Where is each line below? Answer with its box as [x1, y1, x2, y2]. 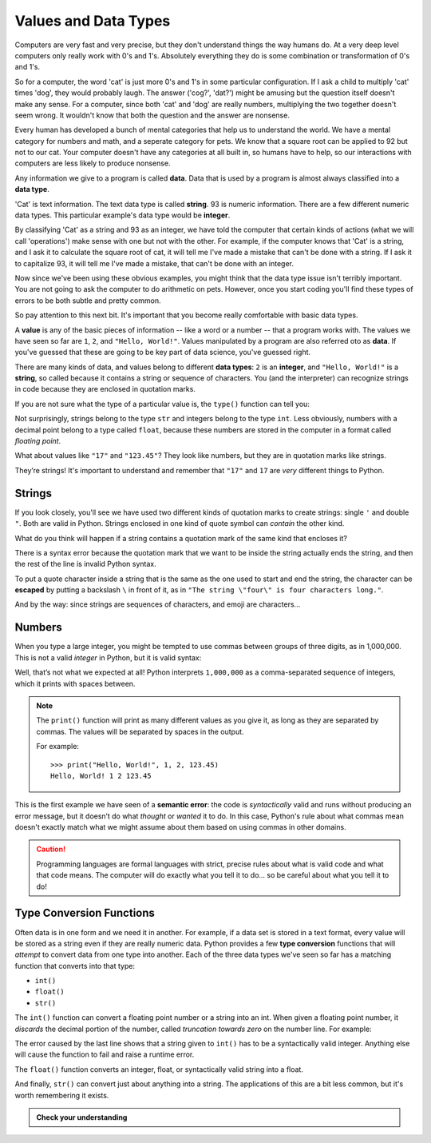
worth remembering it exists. [14, 1090, 109, 1100]
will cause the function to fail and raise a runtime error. [14, 1049, 195, 1059]
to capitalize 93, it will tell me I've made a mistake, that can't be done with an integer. [14, 258, 295, 268]
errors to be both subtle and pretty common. [14, 296, 161, 305]
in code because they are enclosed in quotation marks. [14, 384, 196, 394]
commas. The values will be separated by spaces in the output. [36, 727, 244, 736]
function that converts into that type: [14, 961, 136, 970]
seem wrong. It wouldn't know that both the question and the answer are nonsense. [14, 110, 291, 120]
